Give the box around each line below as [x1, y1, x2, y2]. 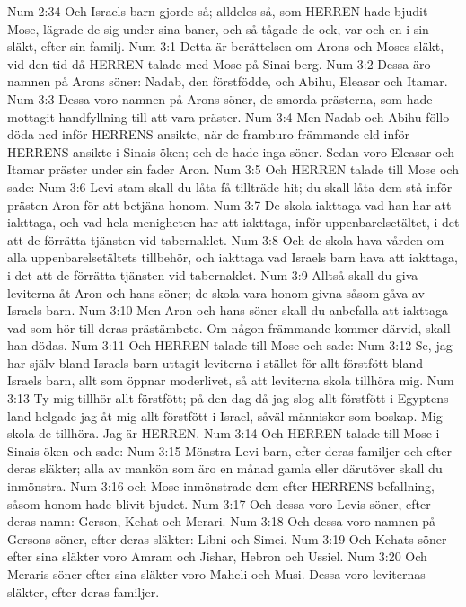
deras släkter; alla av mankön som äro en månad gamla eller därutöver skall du [7, 459, 443, 478]
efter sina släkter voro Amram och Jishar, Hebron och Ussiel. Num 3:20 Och [7, 547, 427, 566]
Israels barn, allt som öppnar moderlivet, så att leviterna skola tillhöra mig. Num [7, 371, 454, 390]
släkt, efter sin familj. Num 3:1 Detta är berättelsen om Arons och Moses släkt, [7, 37, 444, 56]
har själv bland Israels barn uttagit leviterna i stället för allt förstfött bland [7, 353, 424, 372]
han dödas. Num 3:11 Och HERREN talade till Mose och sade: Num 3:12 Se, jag [7, 336, 453, 355]
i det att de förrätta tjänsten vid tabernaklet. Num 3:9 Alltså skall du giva [7, 265, 418, 284]
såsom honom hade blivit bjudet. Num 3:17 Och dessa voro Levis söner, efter [7, 494, 431, 513]
